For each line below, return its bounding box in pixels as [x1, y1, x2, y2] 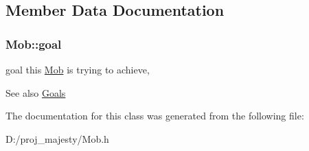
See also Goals [5, 85, 66, 100]
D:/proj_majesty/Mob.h [5, 131, 109, 146]
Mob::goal [5, 35, 62, 52]
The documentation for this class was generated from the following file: [5, 108, 304, 123]
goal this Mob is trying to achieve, [5, 62, 150, 76]
